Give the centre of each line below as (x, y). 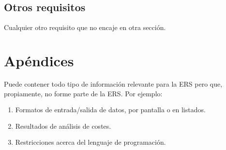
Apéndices (39, 60)
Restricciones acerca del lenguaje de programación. (90, 142)
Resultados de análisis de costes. (63, 126)
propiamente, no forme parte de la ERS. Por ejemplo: (83, 93)
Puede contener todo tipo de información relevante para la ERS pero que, (113, 83)
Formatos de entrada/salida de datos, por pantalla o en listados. (110, 110)
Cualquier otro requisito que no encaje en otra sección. (85, 27)
